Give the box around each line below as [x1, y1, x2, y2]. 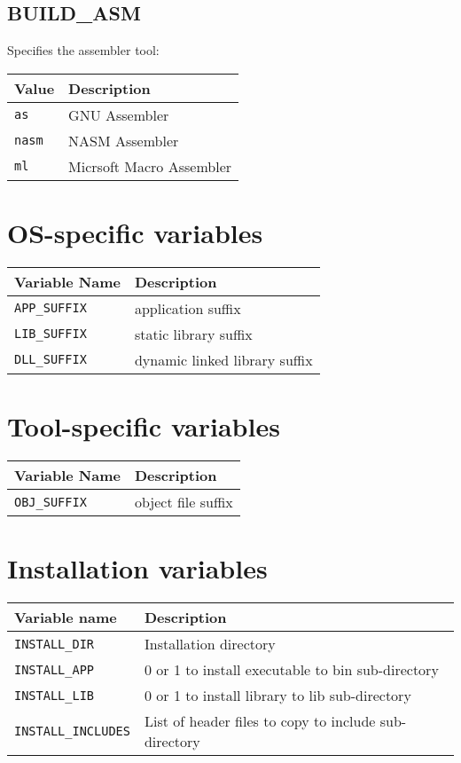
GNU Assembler [68, 104, 169, 125]
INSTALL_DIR [14, 636, 95, 651]
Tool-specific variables [7, 408, 280, 444]
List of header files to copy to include [144, 711, 376, 732]
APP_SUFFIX [14, 301, 87, 316]
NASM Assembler [68, 130, 179, 151]
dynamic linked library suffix [134, 349, 313, 370]
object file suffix [134, 492, 233, 513]
